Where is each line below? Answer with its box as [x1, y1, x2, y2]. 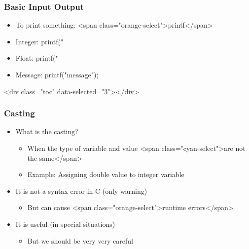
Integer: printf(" [15, 36, 64, 46]
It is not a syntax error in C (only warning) [15, 185, 147, 196]
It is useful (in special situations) [15, 218, 115, 229]
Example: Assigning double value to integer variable [27, 169, 184, 179]
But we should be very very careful [27, 235, 133, 246]
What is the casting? [15, 126, 78, 137]
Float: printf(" [15, 53, 58, 63]
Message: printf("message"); [15, 70, 99, 79]
